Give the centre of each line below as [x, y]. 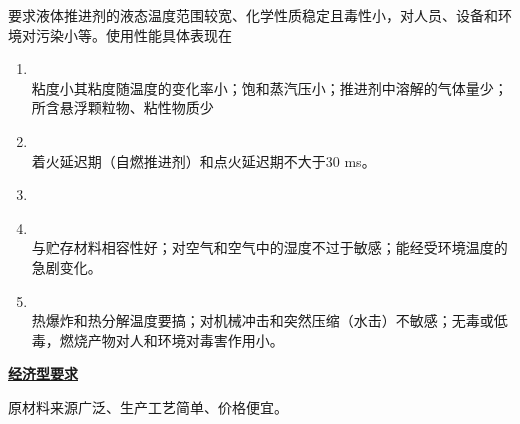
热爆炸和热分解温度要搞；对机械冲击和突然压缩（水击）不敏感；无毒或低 [269, 320]
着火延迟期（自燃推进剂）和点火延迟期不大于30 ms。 [203, 160]
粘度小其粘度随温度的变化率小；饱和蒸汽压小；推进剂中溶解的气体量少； [269, 87]
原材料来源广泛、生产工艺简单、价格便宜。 [148, 406]
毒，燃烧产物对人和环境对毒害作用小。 [157, 339]
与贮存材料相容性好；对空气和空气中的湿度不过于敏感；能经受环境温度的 [269, 247]
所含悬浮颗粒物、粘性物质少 [122, 107]
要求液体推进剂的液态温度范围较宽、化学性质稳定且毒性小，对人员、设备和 [253, 15]
